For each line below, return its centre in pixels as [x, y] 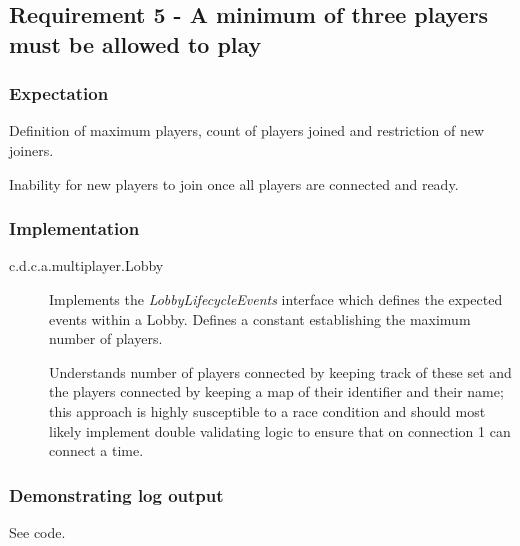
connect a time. [96, 450]
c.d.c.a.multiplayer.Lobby [86, 265]
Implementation [74, 228]
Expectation [59, 93]
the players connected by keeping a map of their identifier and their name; [276, 391]
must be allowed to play [135, 43]
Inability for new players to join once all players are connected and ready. [234, 183]
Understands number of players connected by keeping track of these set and [280, 371]
